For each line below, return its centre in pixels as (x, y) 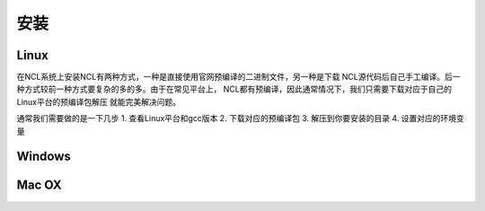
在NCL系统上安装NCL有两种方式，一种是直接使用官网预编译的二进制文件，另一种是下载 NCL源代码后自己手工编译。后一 (239, 77)
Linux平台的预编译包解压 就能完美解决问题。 (99, 101)
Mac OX (39, 185)
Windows (44, 157)
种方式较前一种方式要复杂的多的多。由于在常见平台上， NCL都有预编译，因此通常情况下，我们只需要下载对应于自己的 (234, 89)
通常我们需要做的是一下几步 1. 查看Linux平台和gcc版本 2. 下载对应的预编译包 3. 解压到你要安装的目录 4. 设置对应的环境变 (240, 119)
